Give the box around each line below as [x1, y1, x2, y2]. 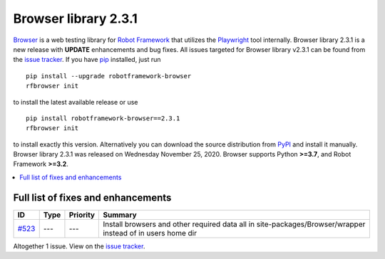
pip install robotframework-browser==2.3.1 [26, 114, 180, 122]
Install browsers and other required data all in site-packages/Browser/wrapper [103, 219, 366, 229]
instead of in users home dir [103, 228, 197, 238]
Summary [103, 210, 137, 220]
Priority [68, 210, 96, 220]
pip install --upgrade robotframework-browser [26, 72, 192, 80]
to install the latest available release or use [13, 97, 138, 106]
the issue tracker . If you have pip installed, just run [13, 55, 161, 64]
